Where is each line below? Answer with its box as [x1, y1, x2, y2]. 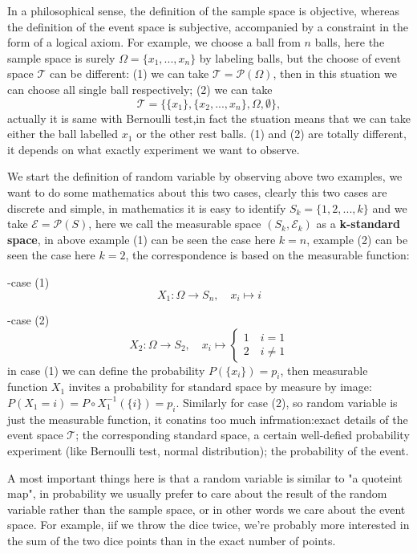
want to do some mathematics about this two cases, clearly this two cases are [7, 183, 387, 200]
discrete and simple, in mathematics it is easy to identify [7, 199, 286, 216]
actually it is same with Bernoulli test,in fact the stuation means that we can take [7, 109, 411, 126]
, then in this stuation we [273, 65, 397, 82]
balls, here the [314, 34, 385, 51]
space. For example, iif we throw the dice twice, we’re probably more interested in [7, 516, 410, 533]
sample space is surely [7, 49, 115, 66]
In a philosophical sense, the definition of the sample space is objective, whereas [7, 2, 399, 18]
